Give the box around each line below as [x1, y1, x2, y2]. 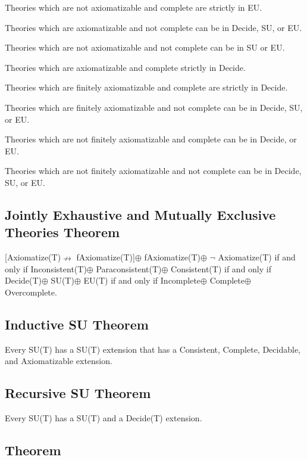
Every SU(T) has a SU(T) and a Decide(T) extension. [5, 412, 202, 424]
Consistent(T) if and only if [171, 262, 271, 275]
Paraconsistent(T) [96, 262, 162, 275]
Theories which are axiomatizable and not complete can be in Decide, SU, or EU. [5, 21, 302, 33]
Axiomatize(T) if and [218, 251, 296, 263]
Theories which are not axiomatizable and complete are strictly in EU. [5, 1, 262, 13]
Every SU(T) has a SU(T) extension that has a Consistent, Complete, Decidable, [5, 343, 301, 355]
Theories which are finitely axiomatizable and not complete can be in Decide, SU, [5, 101, 303, 113]
